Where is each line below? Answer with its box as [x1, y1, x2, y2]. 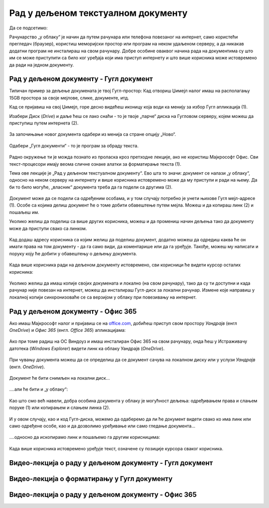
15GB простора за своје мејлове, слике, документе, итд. [9, 95, 130, 101]
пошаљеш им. [9, 209, 39, 215]
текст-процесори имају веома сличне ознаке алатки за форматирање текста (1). [9, 161, 182, 167]
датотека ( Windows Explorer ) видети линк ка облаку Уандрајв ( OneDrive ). [9, 345, 165, 351]
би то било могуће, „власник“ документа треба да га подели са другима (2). [9, 184, 173, 190]
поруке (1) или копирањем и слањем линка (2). [9, 405, 111, 410]
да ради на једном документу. [9, 62, 74, 68]
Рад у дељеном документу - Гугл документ [9, 75, 153, 83]
